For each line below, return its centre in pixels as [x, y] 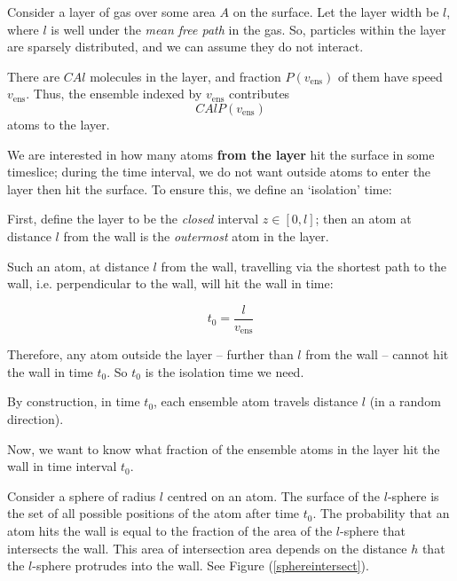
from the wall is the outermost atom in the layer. [196, 236]
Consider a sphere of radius [82, 495]
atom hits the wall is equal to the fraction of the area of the [170, 530]
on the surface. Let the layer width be [336, 12]
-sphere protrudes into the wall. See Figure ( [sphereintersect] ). [201, 565]
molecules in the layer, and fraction [185, 76]
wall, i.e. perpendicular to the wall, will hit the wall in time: [170, 283]
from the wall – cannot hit [377, 354]
